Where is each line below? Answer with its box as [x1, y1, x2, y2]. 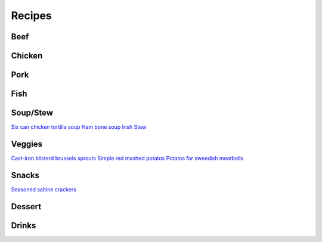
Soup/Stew [11, 108, 54, 118]
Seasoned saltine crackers [11, 185, 77, 193]
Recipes [11, 9, 52, 22]
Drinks [11, 221, 36, 231]
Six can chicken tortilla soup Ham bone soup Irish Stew [11, 123, 147, 131]
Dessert [11, 201, 42, 212]
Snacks [11, 170, 40, 180]
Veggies [11, 139, 43, 149]
